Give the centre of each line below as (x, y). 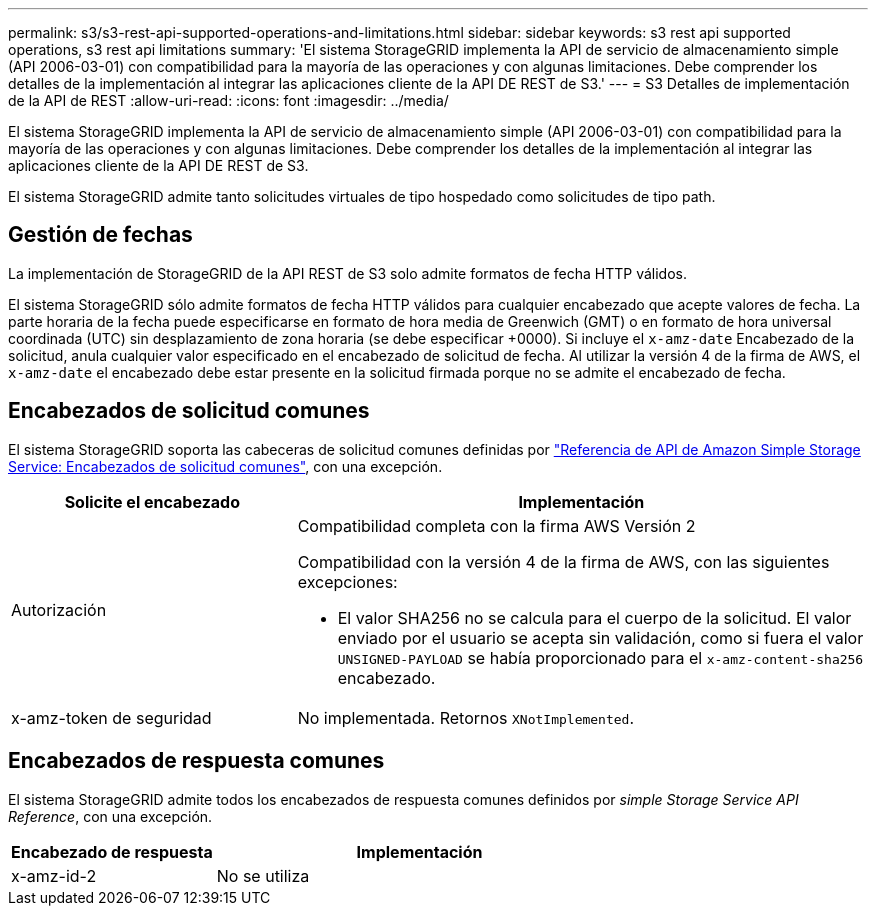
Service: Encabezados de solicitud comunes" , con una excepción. (225, 466)
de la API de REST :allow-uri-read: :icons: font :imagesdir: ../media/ (228, 100)
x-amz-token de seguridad (111, 717)
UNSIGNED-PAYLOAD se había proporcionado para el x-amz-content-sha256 (600, 657)
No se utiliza (263, 875)
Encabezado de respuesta (112, 851)
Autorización (59, 609)
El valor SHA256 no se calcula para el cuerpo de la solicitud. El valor (594, 617)
